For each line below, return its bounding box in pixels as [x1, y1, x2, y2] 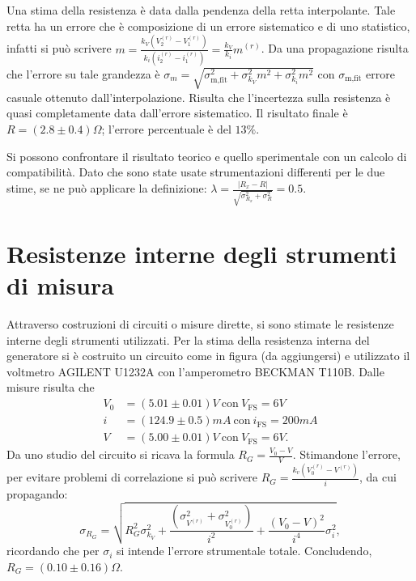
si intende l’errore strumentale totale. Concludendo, [116, 542, 372, 559]
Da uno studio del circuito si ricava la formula [6, 446, 235, 463]
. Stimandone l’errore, [292, 446, 401, 463]
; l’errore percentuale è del [101, 120, 231, 137]
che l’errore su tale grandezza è [6, 65, 160, 82]
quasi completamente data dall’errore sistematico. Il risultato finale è [6, 104, 348, 121]
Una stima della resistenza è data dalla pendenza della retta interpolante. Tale [6, 2, 396, 18]
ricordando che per [6, 542, 100, 559]
